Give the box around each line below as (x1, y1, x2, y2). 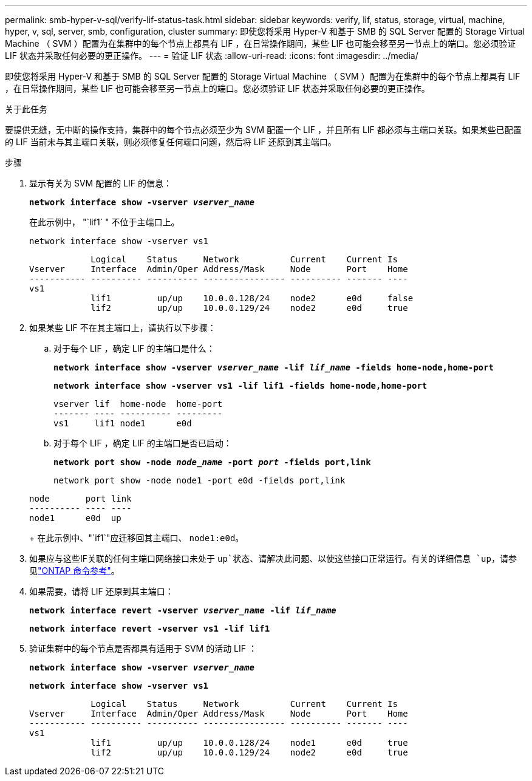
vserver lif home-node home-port (53, 399, 223, 409)
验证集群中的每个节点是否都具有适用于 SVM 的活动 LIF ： (29, 643, 257, 653)
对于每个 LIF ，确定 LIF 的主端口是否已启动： (53, 438, 232, 448)
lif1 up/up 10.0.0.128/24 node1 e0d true (90, 738, 408, 748)
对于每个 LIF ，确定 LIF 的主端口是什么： (53, 343, 215, 353)
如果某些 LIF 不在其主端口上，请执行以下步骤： (29, 322, 216, 333)
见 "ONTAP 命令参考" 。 (29, 565, 120, 576)
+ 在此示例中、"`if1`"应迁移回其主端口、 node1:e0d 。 (29, 533, 244, 543)
